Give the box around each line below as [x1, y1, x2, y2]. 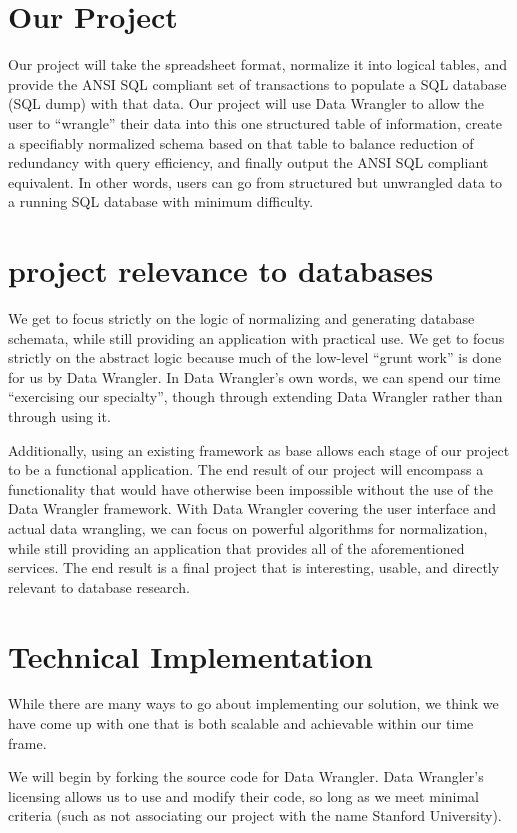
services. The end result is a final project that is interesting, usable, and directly [8, 557, 500, 578]
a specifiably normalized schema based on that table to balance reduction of [8, 132, 474, 153]
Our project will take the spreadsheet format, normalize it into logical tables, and [8, 54, 507, 75]
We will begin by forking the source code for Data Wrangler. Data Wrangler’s [8, 766, 484, 787]
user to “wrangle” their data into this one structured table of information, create [8, 112, 503, 133]
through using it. [8, 405, 111, 426]
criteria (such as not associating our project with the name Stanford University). [8, 805, 502, 826]
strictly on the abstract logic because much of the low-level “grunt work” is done [8, 347, 502, 368]
